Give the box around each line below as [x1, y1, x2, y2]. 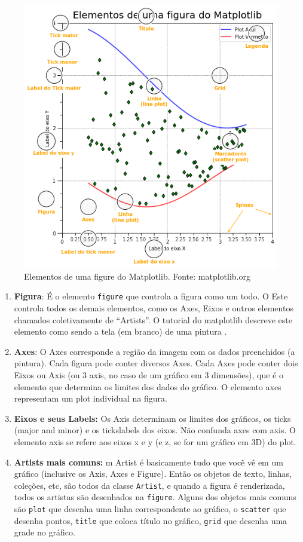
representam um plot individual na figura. [14, 392, 167, 405]
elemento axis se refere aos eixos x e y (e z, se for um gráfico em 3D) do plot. [14, 435, 296, 448]
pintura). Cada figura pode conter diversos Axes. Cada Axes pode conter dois [14, 357, 298, 369]
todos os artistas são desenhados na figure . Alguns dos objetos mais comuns [14, 491, 296, 503]
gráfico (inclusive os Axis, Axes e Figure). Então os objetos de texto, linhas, [14, 467, 292, 480]
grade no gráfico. [14, 526, 75, 538]
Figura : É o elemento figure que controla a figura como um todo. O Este [14, 290, 288, 302]
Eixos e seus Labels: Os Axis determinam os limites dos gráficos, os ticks [14, 412, 291, 424]
